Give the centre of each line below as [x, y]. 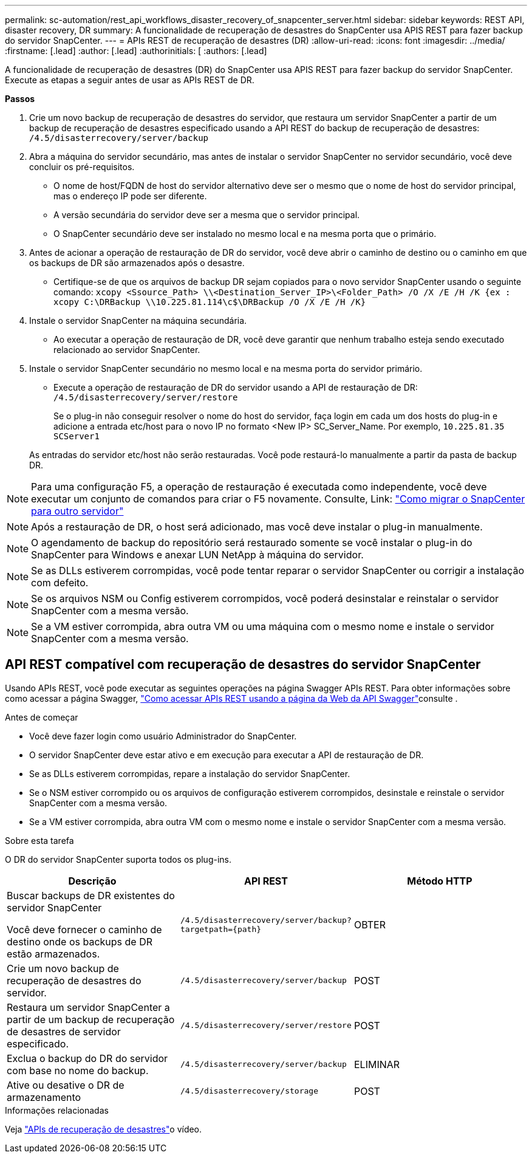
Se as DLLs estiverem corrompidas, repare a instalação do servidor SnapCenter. [190, 773]
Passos [20, 99]
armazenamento [44, 1097]
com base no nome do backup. [78, 1070]
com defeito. [60, 583]
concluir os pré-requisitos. [82, 167]
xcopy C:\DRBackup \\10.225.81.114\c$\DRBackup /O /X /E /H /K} [210, 302]
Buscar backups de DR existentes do [91, 895]
